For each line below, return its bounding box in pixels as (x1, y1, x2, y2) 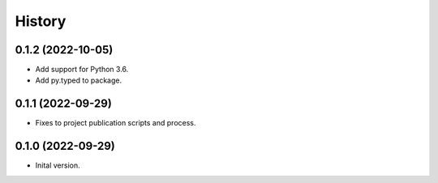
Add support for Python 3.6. (35, 65, 129, 74)
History (15, 12, 67, 30)
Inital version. (35, 160, 80, 170)
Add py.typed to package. (35, 75, 122, 85)
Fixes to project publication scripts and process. (35, 118, 196, 128)
